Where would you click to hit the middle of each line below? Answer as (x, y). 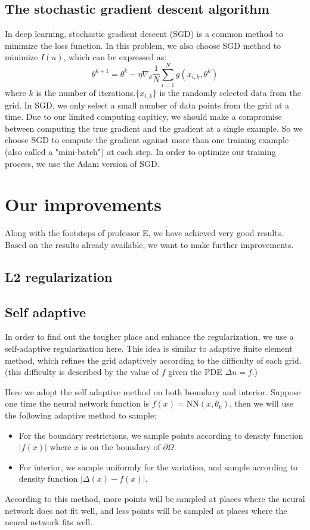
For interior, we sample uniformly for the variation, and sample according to (158, 467)
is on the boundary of (121, 447)
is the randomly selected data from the (230, 93)
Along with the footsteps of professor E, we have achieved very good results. (144, 233)
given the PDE (195, 372)
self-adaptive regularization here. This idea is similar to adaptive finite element (149, 348)
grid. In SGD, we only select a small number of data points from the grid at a (147, 105)
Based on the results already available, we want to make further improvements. (149, 244)
